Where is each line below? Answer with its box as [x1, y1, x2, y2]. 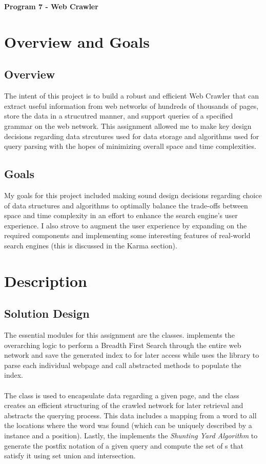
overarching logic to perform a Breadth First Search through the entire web [4, 339, 241, 350]
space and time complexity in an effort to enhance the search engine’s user [4, 210, 238, 221]
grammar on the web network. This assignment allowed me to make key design [4, 120, 252, 131]
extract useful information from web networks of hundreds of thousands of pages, [4, 100, 259, 111]
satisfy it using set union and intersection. [4, 450, 136, 461]
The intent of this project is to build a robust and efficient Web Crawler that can [4, 90, 259, 101]
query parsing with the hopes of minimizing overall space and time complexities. [4, 141, 256, 151]
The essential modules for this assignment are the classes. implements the [4, 330, 235, 340]
